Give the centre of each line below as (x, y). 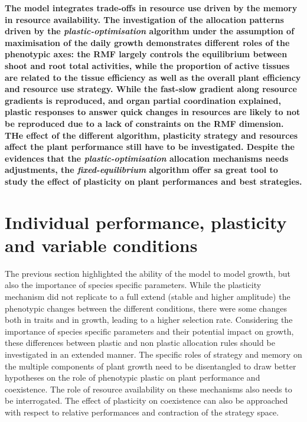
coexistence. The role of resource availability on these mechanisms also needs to (148, 389)
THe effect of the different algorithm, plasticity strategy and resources (151, 135)
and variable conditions (101, 245)
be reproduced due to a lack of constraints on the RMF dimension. (144, 123)
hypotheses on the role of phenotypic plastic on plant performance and (133, 377)
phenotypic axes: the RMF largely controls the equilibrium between (146, 54)
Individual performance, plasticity (146, 222)
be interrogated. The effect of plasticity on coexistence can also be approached (146, 400)
